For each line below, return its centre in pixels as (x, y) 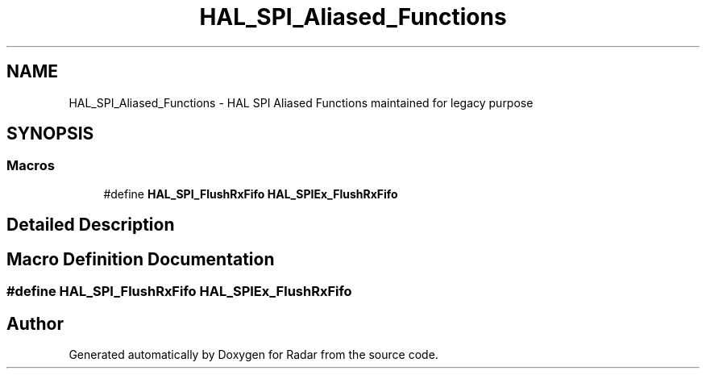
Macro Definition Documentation (141, 259)
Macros (31, 166)
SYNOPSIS (50, 134)
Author (35, 323)
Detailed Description (91, 225)
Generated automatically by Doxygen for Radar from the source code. (253, 354)
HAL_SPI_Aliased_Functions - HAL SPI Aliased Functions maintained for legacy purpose (301, 102)
